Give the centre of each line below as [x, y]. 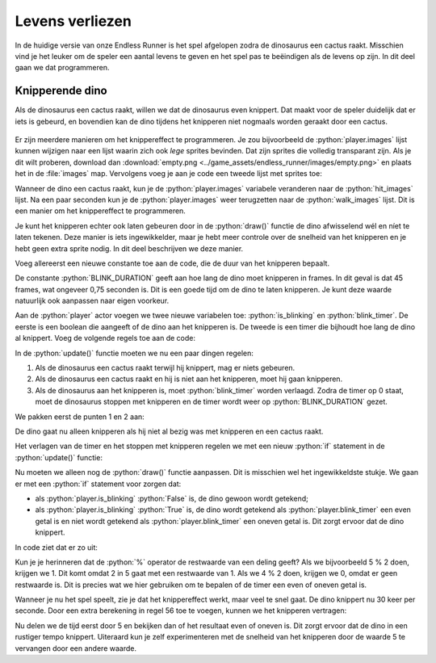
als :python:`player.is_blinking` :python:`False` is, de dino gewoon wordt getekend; [172, 498]
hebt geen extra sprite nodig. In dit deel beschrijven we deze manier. [129, 248]
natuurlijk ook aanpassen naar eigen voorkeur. [92, 301]
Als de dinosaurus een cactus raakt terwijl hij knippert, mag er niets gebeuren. [165, 368]
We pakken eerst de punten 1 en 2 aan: [80, 417]
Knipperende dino [61, 91]
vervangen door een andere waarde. [76, 648]
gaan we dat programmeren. [62, 68]
